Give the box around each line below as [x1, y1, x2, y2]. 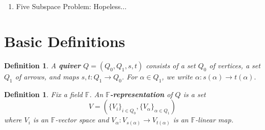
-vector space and [55, 114, 109, 125]
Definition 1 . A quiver [4, 60, 81, 70]
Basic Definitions [4, 30, 125, 51]
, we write [162, 71, 193, 81]
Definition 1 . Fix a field [4, 89, 83, 99]
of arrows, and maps [15, 71, 79, 81]
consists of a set [146, 60, 196, 70]
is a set [183, 89, 206, 99]
